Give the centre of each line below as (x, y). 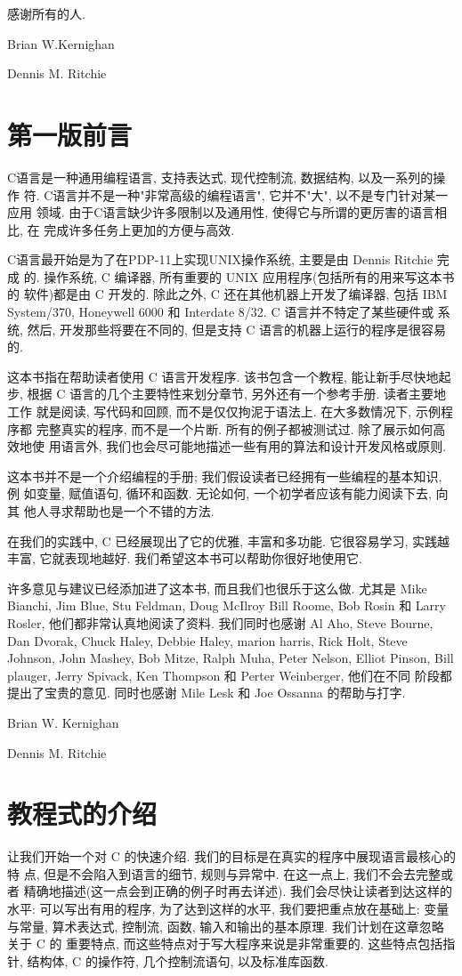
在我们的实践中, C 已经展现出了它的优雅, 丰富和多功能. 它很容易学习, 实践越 (228, 540)
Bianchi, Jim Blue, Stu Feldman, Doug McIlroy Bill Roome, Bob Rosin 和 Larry (227, 605)
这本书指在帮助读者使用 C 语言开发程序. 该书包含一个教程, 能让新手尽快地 (223, 376)
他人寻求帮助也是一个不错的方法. (119, 511)
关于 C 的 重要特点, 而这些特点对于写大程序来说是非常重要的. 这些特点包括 (225, 944)
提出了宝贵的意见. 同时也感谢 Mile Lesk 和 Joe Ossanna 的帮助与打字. (207, 693)
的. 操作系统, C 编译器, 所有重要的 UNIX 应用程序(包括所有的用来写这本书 (239, 276)
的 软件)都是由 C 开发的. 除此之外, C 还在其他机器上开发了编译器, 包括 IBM (227, 294)
